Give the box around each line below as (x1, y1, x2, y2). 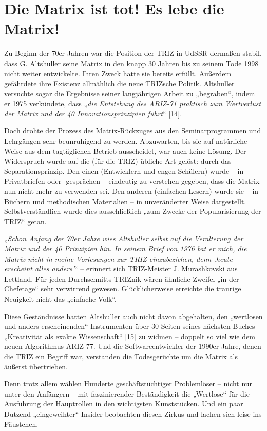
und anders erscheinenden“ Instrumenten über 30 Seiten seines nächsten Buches (4, 321, 255, 331)
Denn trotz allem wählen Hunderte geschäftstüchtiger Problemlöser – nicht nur (4, 378, 253, 389)
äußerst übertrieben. (4, 361, 68, 371)
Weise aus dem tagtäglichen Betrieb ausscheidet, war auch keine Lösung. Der (4, 145, 246, 156)
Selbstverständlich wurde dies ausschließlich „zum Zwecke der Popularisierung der (4, 206, 261, 217)
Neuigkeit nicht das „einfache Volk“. (4, 293, 117, 304)
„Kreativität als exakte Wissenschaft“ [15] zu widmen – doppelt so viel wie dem (4, 330, 255, 341)
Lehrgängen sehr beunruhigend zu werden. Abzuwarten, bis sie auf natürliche (4, 135, 247, 146)
